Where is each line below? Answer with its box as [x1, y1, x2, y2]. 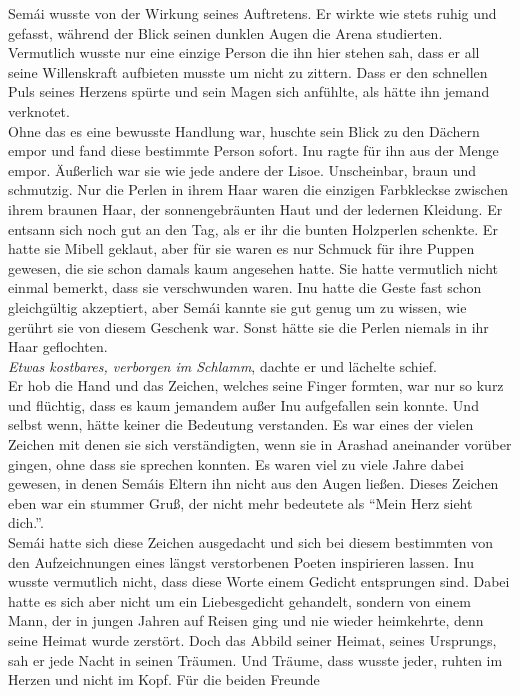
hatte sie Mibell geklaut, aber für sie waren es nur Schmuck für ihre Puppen [8, 238, 475, 259]
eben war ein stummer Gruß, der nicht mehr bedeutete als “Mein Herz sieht [8, 492, 473, 513]
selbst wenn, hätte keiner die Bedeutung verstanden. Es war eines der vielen [8, 414, 474, 435]
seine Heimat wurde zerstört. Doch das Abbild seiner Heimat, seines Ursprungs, [8, 630, 497, 650]
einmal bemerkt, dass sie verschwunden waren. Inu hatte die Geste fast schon [8, 277, 482, 298]
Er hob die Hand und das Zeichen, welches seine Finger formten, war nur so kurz [8, 375, 504, 396]
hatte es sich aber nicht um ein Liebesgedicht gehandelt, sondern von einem [8, 590, 471, 611]
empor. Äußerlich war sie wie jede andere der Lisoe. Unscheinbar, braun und [8, 159, 477, 180]
